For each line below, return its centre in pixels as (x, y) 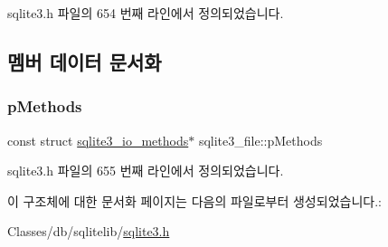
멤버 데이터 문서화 (85, 61)
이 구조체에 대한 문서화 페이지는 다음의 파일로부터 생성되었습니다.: (194, 200)
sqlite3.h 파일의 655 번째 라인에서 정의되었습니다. (146, 171)
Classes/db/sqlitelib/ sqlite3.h (89, 231)
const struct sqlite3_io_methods (98, 140)
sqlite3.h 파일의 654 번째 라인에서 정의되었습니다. (146, 13)
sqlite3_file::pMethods (260, 140)
